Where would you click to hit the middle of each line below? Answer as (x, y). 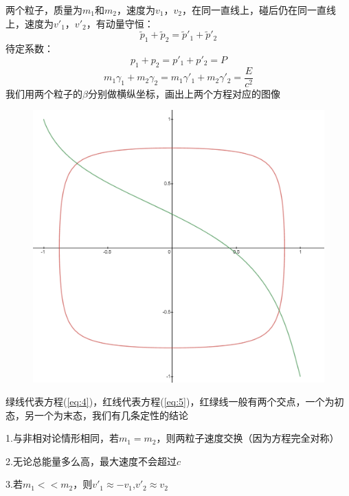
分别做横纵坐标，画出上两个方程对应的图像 (184, 93)
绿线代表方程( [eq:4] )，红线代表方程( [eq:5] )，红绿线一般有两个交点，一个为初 (175, 402)
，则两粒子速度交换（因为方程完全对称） (248, 438)
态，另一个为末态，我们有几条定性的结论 (97, 415)
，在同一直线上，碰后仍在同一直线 (259, 10)
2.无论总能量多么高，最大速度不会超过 (91, 461)
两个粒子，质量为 (44, 10)
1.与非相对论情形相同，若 (62, 438)
